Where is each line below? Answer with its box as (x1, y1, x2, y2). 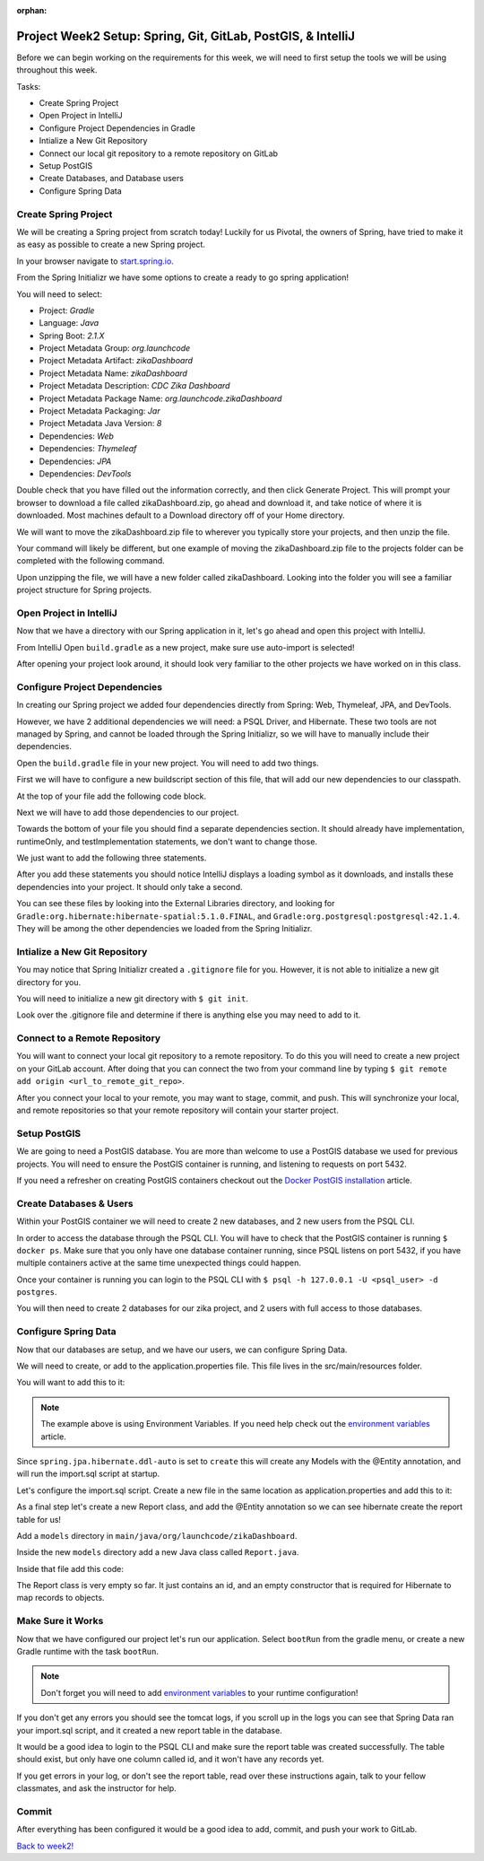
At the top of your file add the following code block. (16, 791, 207, 801)
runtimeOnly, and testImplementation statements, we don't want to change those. (16, 835, 318, 847)
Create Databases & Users (16, 1197, 134, 1210)
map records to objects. (16, 1593, 105, 1603)
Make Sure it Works (16, 1615, 104, 1628)
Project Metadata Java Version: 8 (39, 418, 162, 429)
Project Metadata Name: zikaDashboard (39, 368, 188, 379)
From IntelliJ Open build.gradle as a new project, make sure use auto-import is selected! (16, 642, 355, 652)
